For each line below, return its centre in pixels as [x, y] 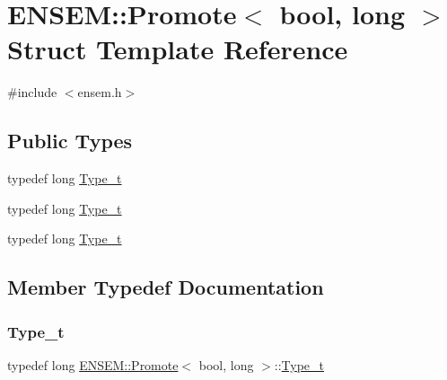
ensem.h [100, 92]
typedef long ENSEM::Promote [93, 364]
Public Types [70, 141]
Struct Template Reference [178, 49]
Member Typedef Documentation [166, 287]
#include [32, 92]
